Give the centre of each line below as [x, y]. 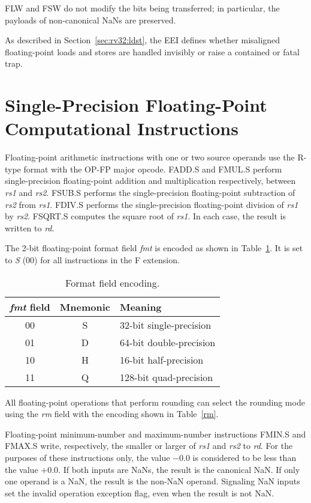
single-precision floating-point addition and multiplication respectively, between [150, 181]
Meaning [141, 306]
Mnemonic [85, 306]
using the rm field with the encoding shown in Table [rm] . [112, 414]
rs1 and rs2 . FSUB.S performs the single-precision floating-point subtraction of [150, 193]
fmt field [30, 306]
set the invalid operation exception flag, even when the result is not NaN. [140, 492]
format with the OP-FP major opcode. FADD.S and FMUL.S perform [153, 169]
